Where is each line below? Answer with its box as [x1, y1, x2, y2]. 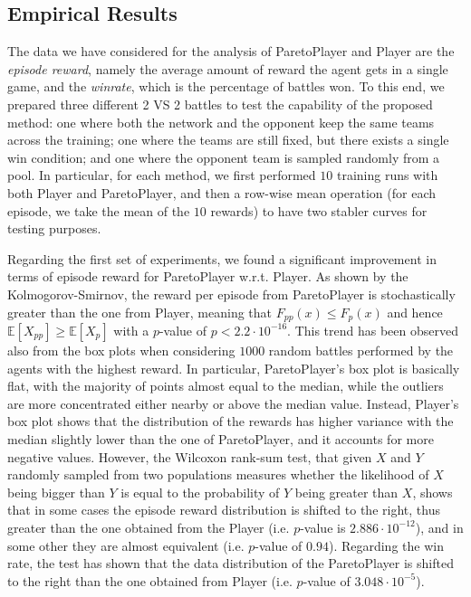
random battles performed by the [268, 340, 454, 359]
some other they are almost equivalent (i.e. [7, 535, 245, 554]
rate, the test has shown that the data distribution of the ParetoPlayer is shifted [7, 554, 454, 573]
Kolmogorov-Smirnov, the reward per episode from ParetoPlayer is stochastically [7, 284, 456, 303]
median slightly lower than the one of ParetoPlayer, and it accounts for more [7, 429, 434, 448]
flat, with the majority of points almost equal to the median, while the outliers [7, 376, 444, 395]
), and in [415, 517, 464, 536]
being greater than [294, 482, 399, 501]
